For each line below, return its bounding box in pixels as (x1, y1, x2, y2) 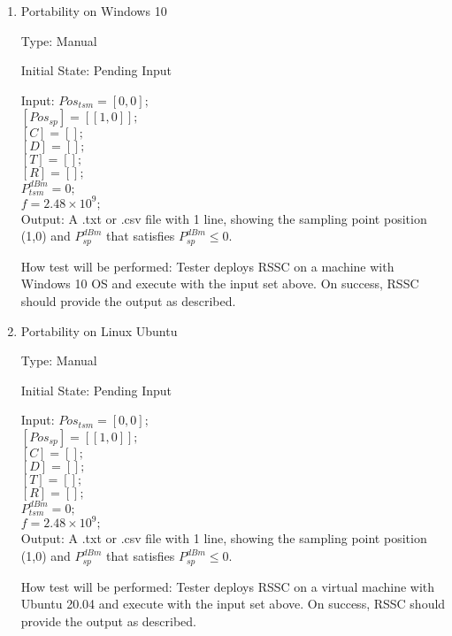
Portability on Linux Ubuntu (20, 321, 178, 340)
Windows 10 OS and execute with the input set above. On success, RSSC (20, 274, 419, 293)
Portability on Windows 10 (20, 2, 167, 19)
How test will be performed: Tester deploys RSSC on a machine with (20, 257, 395, 275)
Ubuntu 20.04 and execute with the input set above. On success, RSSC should (20, 594, 446, 613)
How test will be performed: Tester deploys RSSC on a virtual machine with (20, 577, 435, 595)
